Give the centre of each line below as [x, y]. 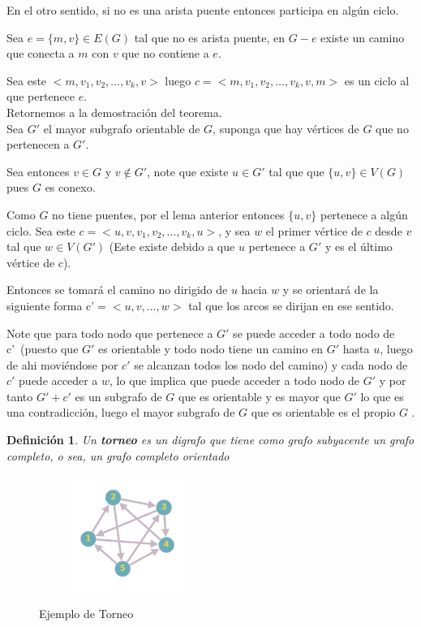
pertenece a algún [364, 214]
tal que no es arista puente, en [210, 37]
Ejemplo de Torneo [86, 614]
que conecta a [41, 53]
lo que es [382, 396]
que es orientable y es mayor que [260, 396]
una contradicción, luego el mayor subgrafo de [121, 412]
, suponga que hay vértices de [286, 128]
